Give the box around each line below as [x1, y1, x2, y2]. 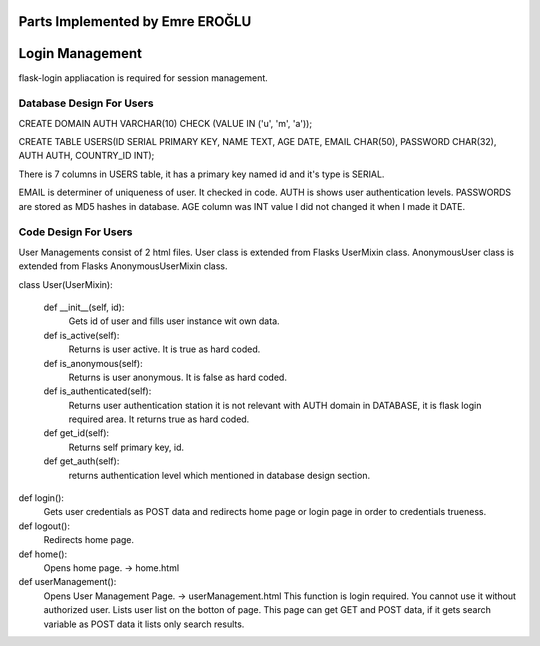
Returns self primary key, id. [68, 441, 185, 453]
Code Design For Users [18, 225, 134, 239]
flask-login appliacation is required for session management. [18, 71, 269, 84]
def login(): [18, 492, 65, 504]
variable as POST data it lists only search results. [43, 618, 245, 630]
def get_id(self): [43, 427, 110, 439]
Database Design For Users [18, 96, 154, 110]
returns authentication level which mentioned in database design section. [68, 469, 370, 481]
